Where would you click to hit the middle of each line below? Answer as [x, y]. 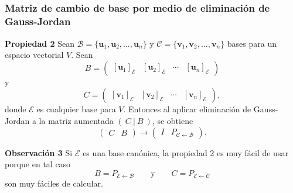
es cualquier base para [76, 109]
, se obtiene [173, 120]
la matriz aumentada [76, 120]
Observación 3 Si [39, 152]
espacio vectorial [34, 55]
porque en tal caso [38, 164]
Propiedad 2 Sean [40, 43]
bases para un [252, 43]
